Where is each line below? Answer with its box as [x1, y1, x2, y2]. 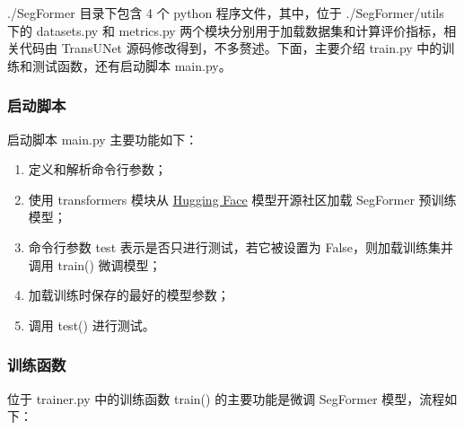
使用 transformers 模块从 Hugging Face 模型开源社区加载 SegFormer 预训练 [28, 189, 457, 208]
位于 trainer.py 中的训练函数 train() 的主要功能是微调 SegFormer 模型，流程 [7, 389, 445, 408]
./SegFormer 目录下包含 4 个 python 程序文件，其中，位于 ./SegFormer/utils [7, 4, 444, 22]
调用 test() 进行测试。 [28, 315, 155, 334]
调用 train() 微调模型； [28, 255, 162, 274]
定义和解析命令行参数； [28, 160, 167, 179]
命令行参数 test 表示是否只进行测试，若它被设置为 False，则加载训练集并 [28, 237, 454, 256]
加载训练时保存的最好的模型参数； [28, 285, 230, 304]
